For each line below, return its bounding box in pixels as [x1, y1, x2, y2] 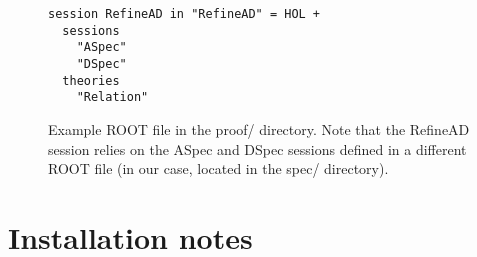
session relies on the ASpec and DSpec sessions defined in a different [48, 138, 467, 159]
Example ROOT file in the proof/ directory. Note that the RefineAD [48, 118, 470, 139]
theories [62, 73, 120, 88]
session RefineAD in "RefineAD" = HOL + [48, 7, 321, 21]
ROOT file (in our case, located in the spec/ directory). [48, 158, 389, 179]
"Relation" [76, 90, 149, 105]
